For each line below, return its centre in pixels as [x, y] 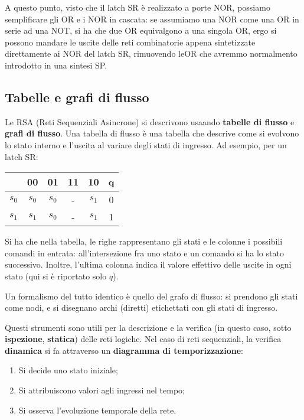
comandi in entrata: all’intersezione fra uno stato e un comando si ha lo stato [144, 253]
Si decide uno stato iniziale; [68, 370]
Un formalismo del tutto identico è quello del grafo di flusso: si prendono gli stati [151, 296]
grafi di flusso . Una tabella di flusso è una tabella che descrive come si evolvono [152, 133]
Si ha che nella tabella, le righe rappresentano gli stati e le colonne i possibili [144, 241]
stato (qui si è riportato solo [56, 276]
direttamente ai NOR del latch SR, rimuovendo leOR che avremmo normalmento [151, 53]
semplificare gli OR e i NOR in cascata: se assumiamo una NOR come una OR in [152, 19]
